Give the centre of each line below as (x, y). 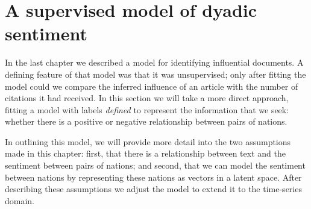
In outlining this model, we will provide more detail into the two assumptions (148, 141)
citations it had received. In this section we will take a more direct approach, (147, 98)
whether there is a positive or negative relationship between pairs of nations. (146, 121)
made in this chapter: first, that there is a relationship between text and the (145, 153)
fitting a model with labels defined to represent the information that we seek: (147, 109)
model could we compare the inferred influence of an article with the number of (152, 86)
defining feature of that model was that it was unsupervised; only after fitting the (155, 74)
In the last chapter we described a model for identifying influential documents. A (154, 62)
